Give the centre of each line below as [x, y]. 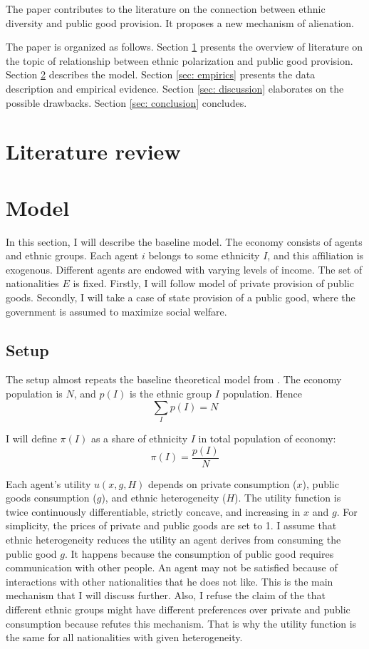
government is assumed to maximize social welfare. [116, 311]
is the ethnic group [171, 394]
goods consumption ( [51, 498]
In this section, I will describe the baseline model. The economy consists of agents [184, 241]
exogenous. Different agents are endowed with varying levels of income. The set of [184, 269]
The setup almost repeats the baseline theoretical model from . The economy [174, 379]
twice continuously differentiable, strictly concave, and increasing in [153, 511]
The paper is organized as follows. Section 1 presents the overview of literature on [184, 47]
